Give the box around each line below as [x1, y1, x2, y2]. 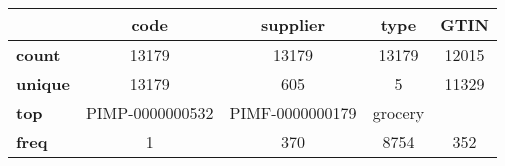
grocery [372, 101, 425, 124]
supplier [260, 13, 326, 36]
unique [16, 72, 70, 95]
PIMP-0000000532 [85, 101, 214, 124]
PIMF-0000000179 [229, 101, 357, 124]
